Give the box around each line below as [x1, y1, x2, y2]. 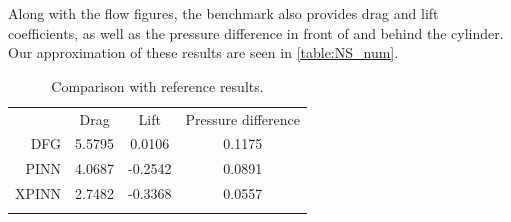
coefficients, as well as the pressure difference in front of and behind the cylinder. [8, 22, 504, 43]
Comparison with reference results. [51, 75, 264, 96]
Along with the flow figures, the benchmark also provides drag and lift [8, 3, 439, 23]
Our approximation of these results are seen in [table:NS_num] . [8, 42, 399, 63]
